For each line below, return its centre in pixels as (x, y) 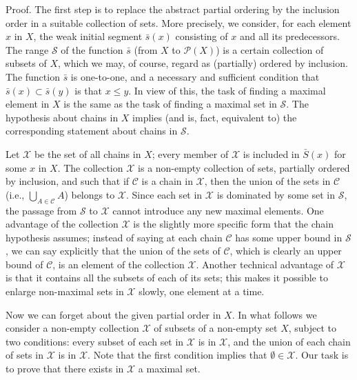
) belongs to (90, 194)
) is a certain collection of (270, 49)
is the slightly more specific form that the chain (234, 224)
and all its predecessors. (289, 36)
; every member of (190, 153)
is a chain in (167, 181)
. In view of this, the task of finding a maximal (227, 90)
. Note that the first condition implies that (177, 355)
